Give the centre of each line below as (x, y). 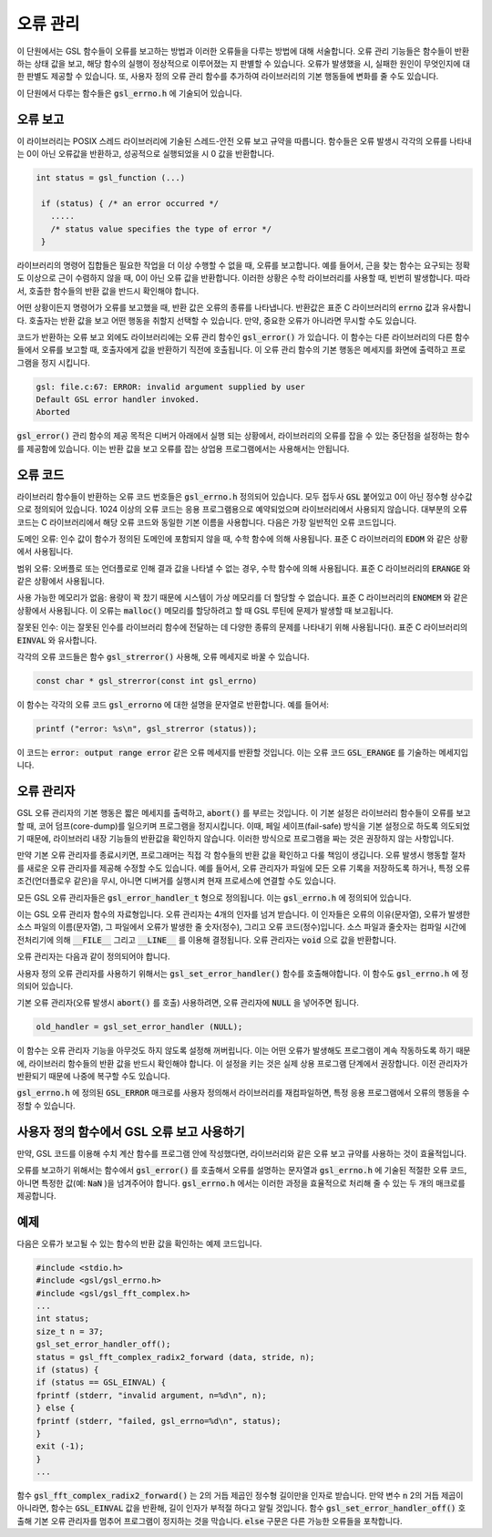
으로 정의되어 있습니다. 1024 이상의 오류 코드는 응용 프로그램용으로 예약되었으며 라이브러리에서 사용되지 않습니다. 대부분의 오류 (242, 510)
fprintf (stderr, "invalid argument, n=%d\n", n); (152, 1395)
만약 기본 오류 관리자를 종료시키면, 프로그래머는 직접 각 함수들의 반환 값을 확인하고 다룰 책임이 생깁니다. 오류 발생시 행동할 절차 (241, 855)
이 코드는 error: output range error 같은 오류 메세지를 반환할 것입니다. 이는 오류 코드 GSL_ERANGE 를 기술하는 (227, 752)
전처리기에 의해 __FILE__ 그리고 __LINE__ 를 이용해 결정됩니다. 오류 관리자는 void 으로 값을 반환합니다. (206, 940)
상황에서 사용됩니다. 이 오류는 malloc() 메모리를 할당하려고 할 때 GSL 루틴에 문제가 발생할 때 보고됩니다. (205, 610)
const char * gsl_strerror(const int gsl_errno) (147, 681)
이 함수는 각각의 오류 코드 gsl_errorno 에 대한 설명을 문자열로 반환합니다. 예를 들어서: (173, 704)
